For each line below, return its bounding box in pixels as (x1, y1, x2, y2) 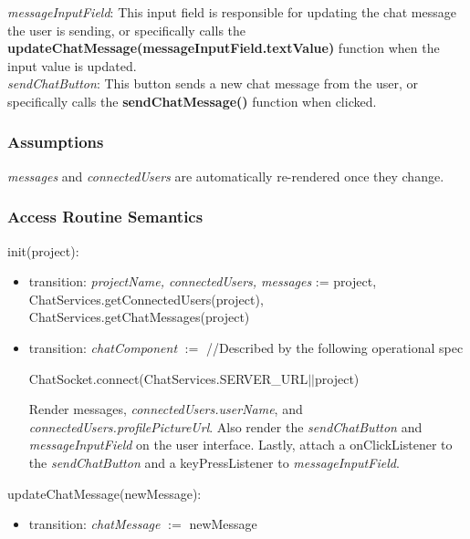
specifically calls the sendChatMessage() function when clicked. (7, 91, 377, 110)
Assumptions (7, 130, 104, 153)
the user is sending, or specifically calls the (7, 20, 246, 39)
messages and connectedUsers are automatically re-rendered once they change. (7, 166, 444, 185)
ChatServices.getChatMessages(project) (28, 307, 250, 327)
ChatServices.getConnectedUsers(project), (28, 289, 264, 308)
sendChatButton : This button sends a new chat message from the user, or (7, 74, 418, 93)
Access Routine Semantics (7, 205, 204, 228)
